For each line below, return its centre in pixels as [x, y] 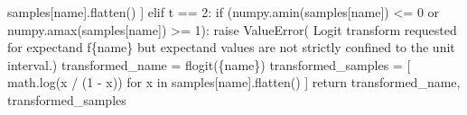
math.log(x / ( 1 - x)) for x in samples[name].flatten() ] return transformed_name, [234, 82]
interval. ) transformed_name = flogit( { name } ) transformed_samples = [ [209, 64]
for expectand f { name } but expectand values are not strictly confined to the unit [231, 47]
